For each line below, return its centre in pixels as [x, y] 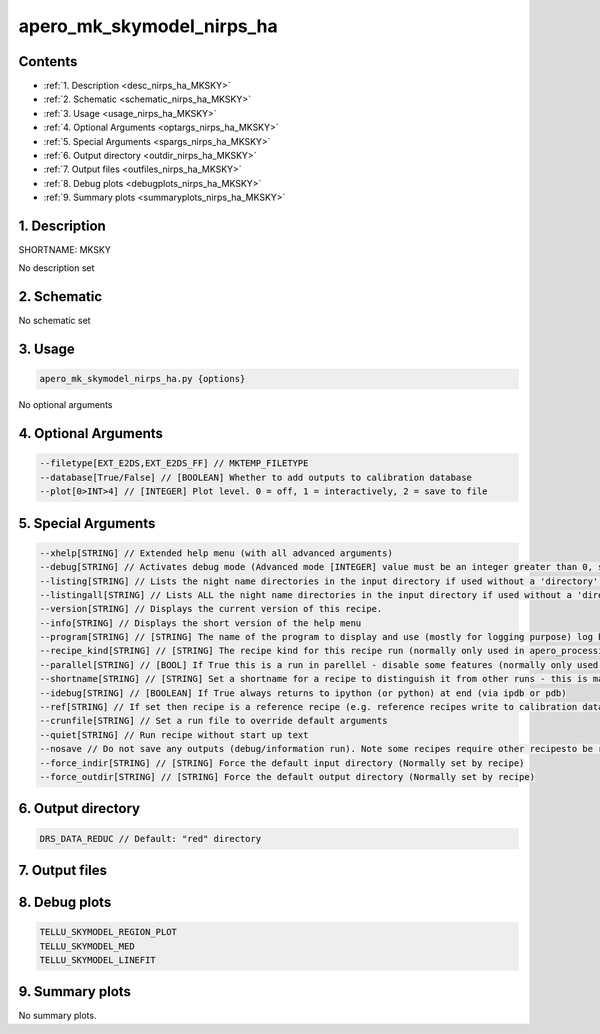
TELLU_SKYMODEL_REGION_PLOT [108, 932]
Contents [48, 61]
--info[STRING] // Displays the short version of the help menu [200, 623]
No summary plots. [57, 1016]
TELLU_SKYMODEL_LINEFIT [98, 959]
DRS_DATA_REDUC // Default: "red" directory [150, 838]
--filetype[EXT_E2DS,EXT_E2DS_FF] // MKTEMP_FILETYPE [174, 463]
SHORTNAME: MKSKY [65, 250]
